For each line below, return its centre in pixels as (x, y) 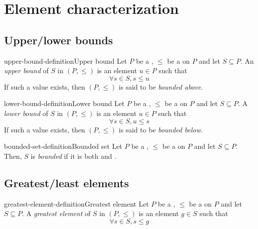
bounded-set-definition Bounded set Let (63, 146)
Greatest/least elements (67, 182)
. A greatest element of (56, 213)
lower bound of (26, 113)
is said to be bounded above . (161, 86)
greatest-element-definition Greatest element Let (77, 203)
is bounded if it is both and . (73, 156)
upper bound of (26, 70)
